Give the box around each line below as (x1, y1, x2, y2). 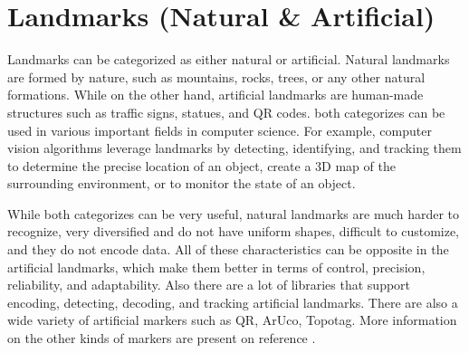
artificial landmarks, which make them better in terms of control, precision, (7, 257, 426, 276)
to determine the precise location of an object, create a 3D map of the (7, 156, 396, 175)
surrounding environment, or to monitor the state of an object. (7, 174, 356, 193)
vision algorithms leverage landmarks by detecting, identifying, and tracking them (7, 138, 462, 157)
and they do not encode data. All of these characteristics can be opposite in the (7, 240, 449, 259)
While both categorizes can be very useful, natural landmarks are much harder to (7, 204, 460, 223)
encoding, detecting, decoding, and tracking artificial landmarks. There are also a (7, 292, 458, 311)
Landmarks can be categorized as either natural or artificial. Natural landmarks (7, 50, 450, 69)
